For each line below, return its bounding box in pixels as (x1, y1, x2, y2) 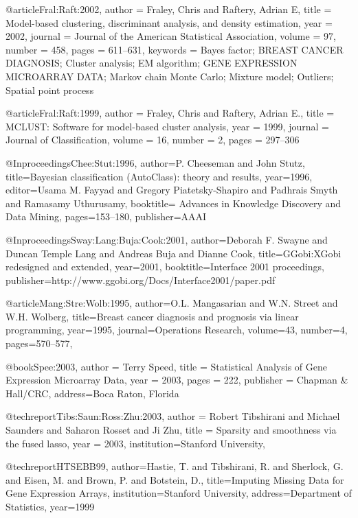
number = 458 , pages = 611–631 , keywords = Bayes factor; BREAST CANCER (5, 42, 344, 56)
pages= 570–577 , (5, 336, 73, 351)
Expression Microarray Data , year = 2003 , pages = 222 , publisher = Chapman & (5, 373, 348, 387)
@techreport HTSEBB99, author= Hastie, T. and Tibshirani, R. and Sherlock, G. (5, 459, 344, 473)
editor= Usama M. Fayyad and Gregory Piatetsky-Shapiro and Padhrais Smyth (5, 183, 338, 197)
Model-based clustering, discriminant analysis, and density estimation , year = (5, 15, 333, 30)
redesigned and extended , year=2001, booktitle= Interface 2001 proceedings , (5, 259, 324, 274)
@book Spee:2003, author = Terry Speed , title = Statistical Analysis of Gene (5, 359, 327, 373)
